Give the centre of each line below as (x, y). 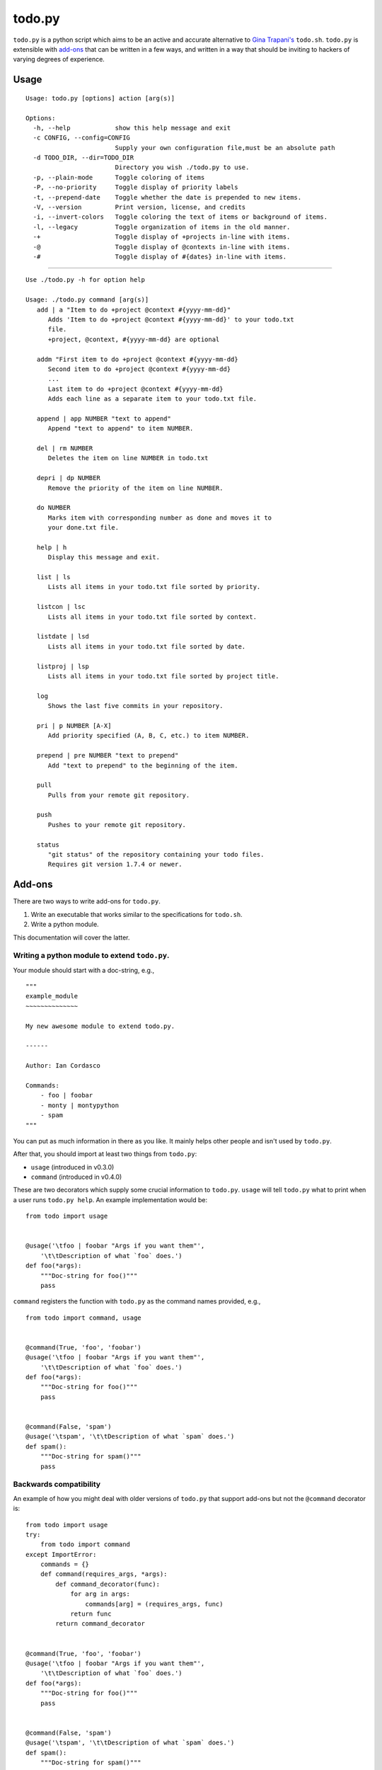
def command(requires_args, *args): (104, 1574)
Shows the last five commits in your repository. (135, 706)
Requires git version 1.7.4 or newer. (115, 864)
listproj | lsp (63, 666)
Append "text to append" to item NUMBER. (121, 429)
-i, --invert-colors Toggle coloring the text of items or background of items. (180, 217)
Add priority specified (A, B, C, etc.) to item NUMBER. (149, 736)
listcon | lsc (61, 607)
